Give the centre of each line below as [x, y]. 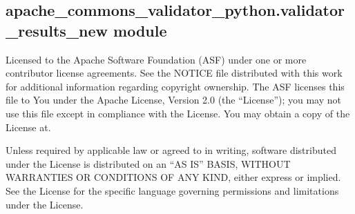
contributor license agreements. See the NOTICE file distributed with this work [174, 73]
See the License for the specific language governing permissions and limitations [172, 190]
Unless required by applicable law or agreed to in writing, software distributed [171, 150]
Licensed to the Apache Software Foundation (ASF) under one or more [156, 59]
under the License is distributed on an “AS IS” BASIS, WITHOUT [148, 163]
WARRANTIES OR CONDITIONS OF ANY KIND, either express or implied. [173, 177]
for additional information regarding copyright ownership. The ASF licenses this [175, 86]
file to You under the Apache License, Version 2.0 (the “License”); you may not [173, 100]
